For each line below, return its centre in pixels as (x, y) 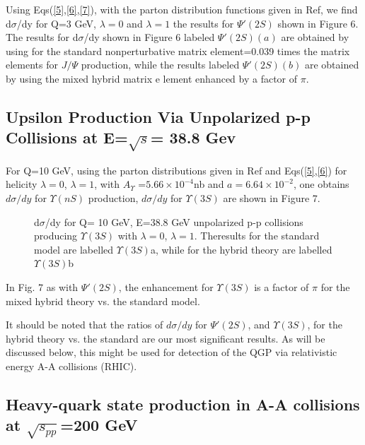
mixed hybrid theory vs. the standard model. (103, 301)
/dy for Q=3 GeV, (56, 23)
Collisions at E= (67, 137)
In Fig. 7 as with (42, 287)
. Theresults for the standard (257, 236)
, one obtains (321, 184)
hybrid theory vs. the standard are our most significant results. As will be (166, 338)
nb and (209, 184)
